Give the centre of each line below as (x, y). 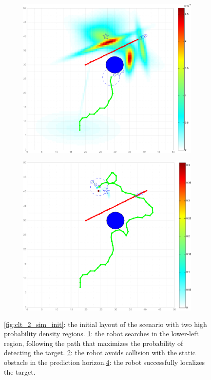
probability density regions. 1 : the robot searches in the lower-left (101, 334)
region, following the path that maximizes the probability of (94, 343)
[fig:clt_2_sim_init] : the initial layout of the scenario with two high (105, 324)
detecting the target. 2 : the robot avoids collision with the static (100, 353)
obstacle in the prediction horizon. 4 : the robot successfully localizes (104, 362)
